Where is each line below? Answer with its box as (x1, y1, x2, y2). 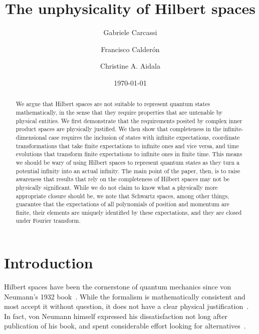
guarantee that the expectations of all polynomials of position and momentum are (16, 200, 229, 208)
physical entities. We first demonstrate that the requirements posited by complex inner (16, 116, 242, 125)
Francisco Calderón (101, 44, 160, 54)
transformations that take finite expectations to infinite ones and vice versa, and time (16, 141, 239, 150)
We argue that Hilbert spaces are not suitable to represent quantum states (16, 100, 210, 108)
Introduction (4, 252, 93, 273)
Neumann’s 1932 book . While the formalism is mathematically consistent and (4, 291, 245, 301)
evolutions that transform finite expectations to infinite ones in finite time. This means (16, 150, 242, 158)
